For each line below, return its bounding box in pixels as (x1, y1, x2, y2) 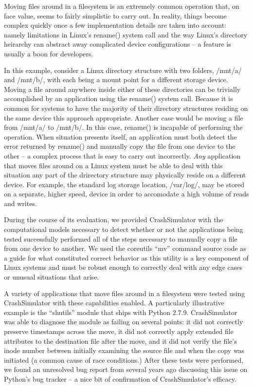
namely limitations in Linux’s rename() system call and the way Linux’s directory (4, 29, 248, 39)
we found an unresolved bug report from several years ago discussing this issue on (4, 364, 248, 374)
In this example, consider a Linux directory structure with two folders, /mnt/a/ (4, 65, 242, 75)
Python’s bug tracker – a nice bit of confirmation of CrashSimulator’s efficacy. (4, 373, 236, 384)
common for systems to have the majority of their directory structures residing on (4, 103, 248, 113)
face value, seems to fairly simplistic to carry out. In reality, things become (4, 10, 227, 20)
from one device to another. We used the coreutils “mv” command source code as (4, 243, 246, 253)
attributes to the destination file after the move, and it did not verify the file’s (4, 335, 237, 346)
